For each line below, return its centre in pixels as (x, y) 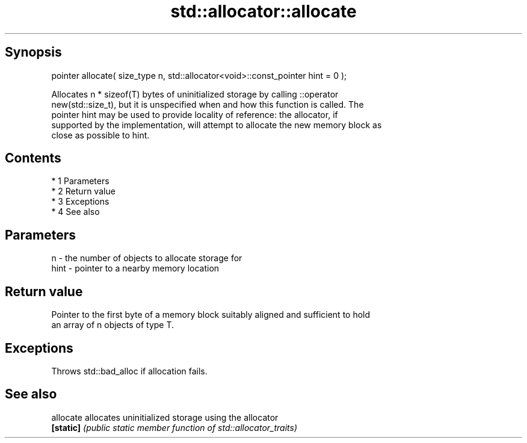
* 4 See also (76, 212)
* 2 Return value (83, 191)
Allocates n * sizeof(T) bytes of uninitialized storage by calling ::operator (195, 94)
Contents (33, 158)
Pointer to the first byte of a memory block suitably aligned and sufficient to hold (211, 315)
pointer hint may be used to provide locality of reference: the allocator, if (195, 114)
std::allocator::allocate (263, 11)
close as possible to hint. (100, 135)
